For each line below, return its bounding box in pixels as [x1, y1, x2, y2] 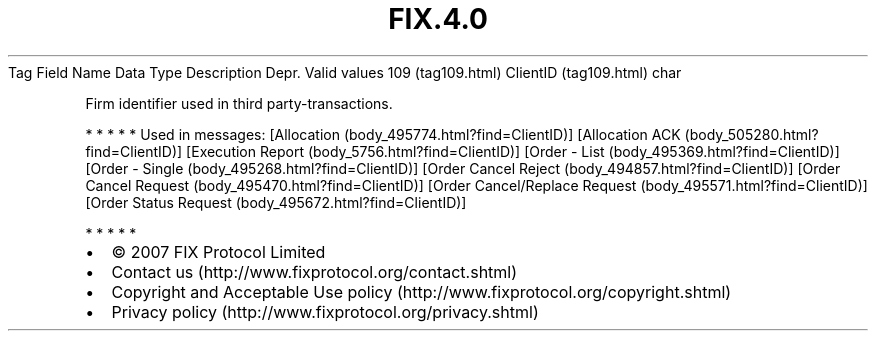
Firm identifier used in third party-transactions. [85, 94, 393, 112]
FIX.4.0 [388, 2, 488, 36]
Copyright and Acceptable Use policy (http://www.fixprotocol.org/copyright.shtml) [111, 281, 732, 302]
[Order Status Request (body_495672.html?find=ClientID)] [85, 193, 467, 211]
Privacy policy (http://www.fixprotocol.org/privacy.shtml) [111, 301, 539, 322]
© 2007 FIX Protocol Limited [111, 241, 326, 262]
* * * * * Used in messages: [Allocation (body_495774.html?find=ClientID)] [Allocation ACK [85, 125, 681, 143]
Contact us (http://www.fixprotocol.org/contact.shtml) [111, 261, 518, 282]
